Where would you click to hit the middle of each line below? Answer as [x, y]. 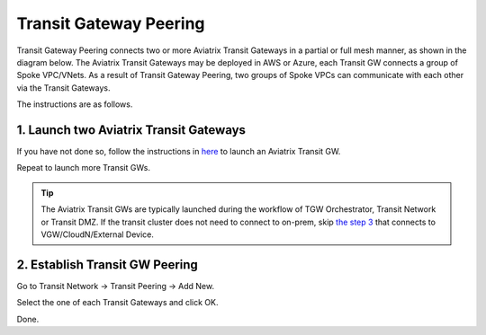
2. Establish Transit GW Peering [107, 264]
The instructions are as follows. [75, 104]
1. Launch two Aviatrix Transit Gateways [131, 130]
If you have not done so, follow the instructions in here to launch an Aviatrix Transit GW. [179, 152]
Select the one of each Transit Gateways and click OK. [117, 303]
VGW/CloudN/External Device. [98, 234]
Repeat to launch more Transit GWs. [83, 168]
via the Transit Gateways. [64, 88]
